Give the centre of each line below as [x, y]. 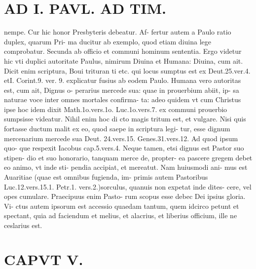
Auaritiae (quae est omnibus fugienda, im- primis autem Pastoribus [106, 177]
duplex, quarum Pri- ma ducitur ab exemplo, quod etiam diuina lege [108, 41]
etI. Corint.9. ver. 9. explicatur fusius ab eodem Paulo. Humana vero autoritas [123, 80]
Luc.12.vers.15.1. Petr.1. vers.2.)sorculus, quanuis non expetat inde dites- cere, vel [128, 186]
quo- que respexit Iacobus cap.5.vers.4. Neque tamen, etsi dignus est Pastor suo [124, 148]
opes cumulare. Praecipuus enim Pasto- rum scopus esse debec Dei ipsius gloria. [125, 196]
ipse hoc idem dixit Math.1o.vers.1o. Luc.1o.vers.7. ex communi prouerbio [116, 109]
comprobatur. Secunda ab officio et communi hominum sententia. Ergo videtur [123, 51]
